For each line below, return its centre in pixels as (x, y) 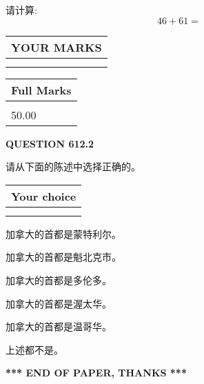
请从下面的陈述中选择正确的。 (73, 166)
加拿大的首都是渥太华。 (59, 303)
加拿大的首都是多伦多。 (59, 280)
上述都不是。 (34, 349)
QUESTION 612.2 (50, 143)
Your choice (44, 196)
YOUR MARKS (57, 47)
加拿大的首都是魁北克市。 (63, 257)
